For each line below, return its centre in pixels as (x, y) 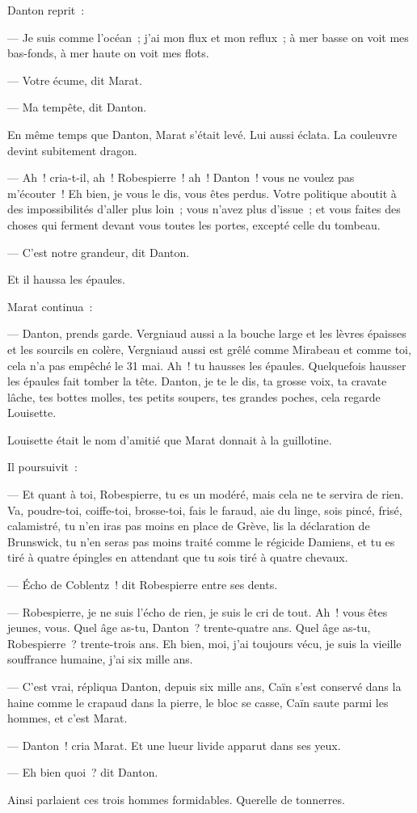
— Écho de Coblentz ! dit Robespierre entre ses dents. (143, 585)
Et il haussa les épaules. (66, 279)
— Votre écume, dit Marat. (75, 80)
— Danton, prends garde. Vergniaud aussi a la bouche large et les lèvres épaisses (207, 333)
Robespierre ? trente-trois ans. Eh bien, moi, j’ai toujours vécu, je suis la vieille (204, 643)
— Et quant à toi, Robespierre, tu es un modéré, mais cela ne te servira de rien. (206, 494)
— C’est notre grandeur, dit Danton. (99, 252)
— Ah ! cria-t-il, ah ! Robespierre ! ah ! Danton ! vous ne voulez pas (181, 177)
